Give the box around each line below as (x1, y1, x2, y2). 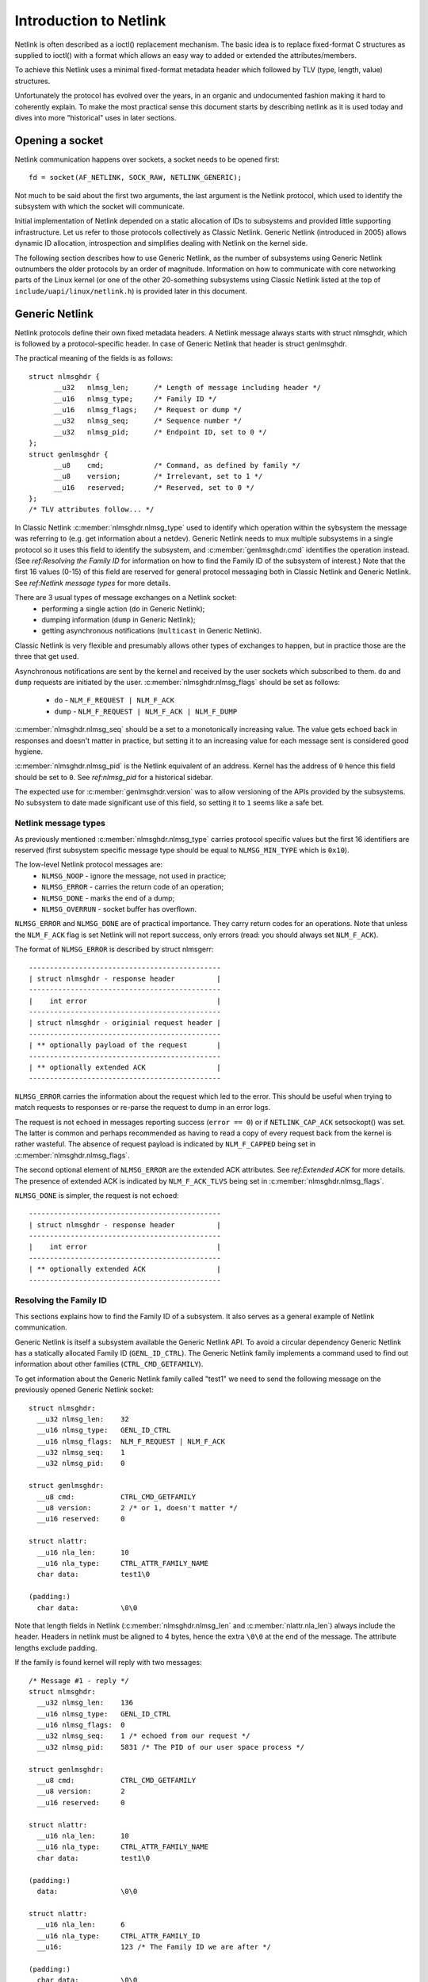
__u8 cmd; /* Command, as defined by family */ (53, 461, 300, 469)
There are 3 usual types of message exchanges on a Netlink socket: (14, 593, 237, 603)
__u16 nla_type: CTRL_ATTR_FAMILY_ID (36, 1931, 201, 1940)
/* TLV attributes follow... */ (29, 505, 155, 515)
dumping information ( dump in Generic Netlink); (41, 614, 196, 624)
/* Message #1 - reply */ (29, 1676, 130, 1685)
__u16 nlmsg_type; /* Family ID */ (53, 394, 217, 404)
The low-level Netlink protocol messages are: (14, 860, 162, 870)
